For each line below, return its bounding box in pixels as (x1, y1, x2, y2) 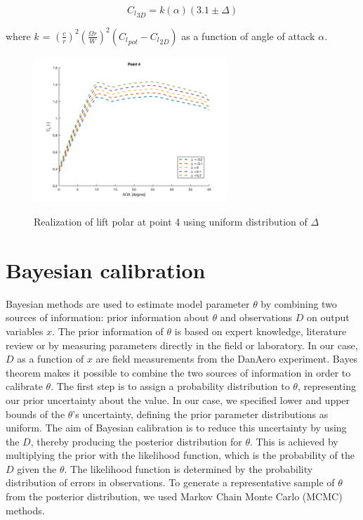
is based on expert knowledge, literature (174, 323, 347, 338)
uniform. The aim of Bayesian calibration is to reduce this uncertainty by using (6, 420, 347, 435)
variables (6, 323, 44, 338)
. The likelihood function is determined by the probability (64, 461, 313, 476)
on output (307, 310, 350, 325)
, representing (297, 379, 356, 394)
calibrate (6, 379, 43, 394)
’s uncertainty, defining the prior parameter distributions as (72, 406, 329, 421)
